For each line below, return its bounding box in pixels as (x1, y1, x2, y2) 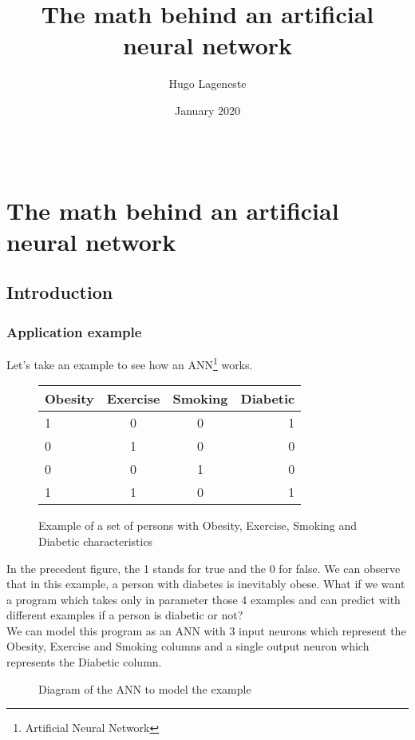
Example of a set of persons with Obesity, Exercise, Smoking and (38, 517, 358, 534)
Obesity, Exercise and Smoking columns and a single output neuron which (6, 638, 370, 654)
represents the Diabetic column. (6, 654, 162, 670)
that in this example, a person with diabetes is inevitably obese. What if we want (6, 575, 405, 592)
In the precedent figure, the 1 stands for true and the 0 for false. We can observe (6, 559, 401, 576)
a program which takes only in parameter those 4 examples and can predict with (6, 591, 401, 607)
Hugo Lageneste (168, 75, 247, 92)
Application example (6, 321, 142, 341)
